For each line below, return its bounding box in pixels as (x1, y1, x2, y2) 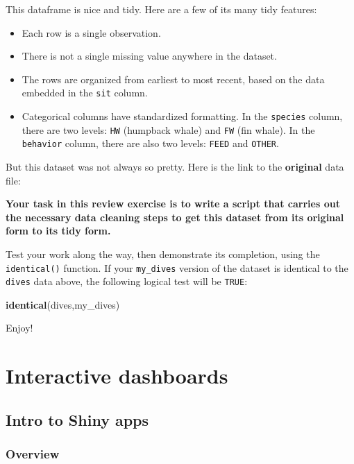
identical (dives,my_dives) (6, 297, 120, 311)
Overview (6, 445, 60, 463)
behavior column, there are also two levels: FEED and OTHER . (22, 136, 279, 151)
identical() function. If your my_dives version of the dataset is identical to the (6, 260, 348, 275)
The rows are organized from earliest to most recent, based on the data (22, 71, 325, 86)
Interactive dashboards (6, 361, 228, 390)
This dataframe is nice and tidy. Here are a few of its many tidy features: (6, 2, 317, 16)
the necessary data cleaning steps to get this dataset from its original (6, 209, 344, 224)
